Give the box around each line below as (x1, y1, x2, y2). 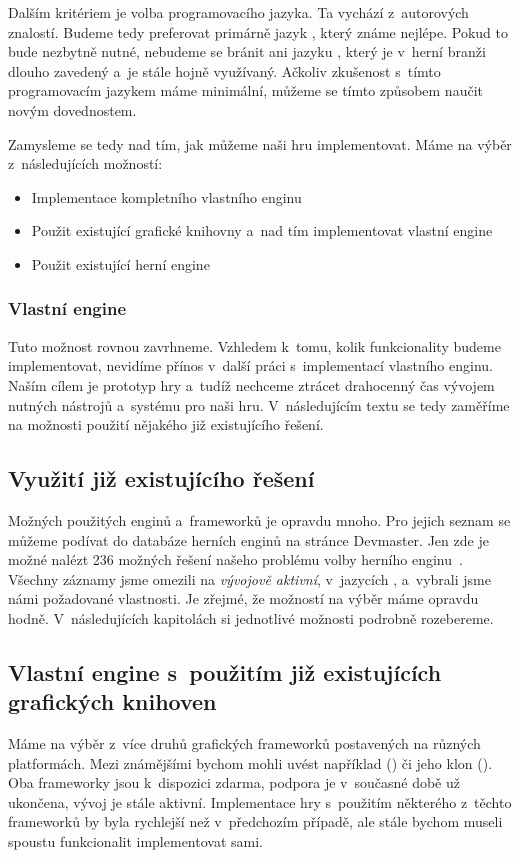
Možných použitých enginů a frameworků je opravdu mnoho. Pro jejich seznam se (8, 509, 511, 530)
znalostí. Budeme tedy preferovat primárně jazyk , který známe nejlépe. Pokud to (8, 21, 508, 42)
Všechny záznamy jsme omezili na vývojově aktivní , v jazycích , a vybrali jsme (8, 568, 491, 589)
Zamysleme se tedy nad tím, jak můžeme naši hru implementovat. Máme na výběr (8, 133, 512, 154)
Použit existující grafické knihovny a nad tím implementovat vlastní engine (31, 220, 493, 241)
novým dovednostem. (8, 99, 137, 120)
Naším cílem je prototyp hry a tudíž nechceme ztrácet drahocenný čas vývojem (8, 374, 495, 395)
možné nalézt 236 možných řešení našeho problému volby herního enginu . (8, 549, 463, 570)
